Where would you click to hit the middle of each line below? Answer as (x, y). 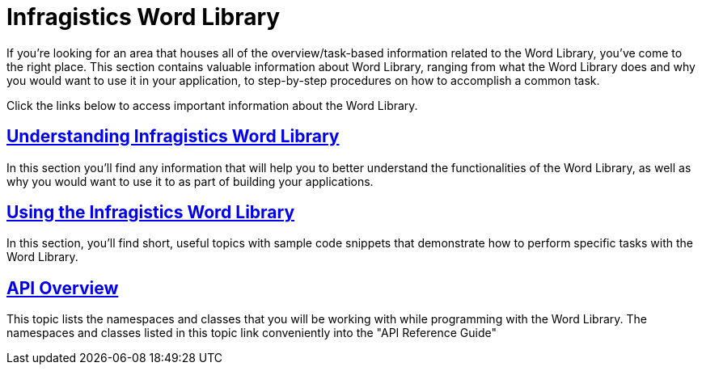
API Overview (63, 288)
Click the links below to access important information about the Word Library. (212, 105)
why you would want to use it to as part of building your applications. (190, 181)
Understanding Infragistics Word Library (173, 137)
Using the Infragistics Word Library (151, 213)
